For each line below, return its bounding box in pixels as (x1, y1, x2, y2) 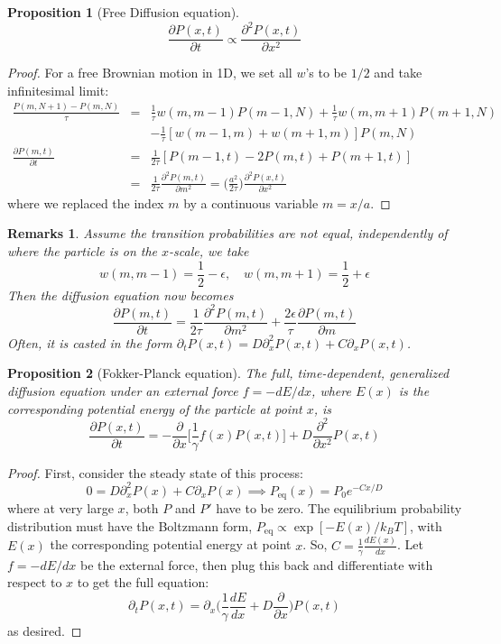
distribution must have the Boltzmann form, (7, 516, 253, 535)
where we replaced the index (7, 193, 164, 212)
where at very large (7, 499, 114, 518)
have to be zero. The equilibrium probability (216, 499, 462, 518)
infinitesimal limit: (7, 80, 109, 99)
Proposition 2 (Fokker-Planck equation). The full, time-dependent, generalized (7, 363, 450, 382)
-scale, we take (169, 242, 249, 261)
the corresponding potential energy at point (50, 535, 292, 554)
